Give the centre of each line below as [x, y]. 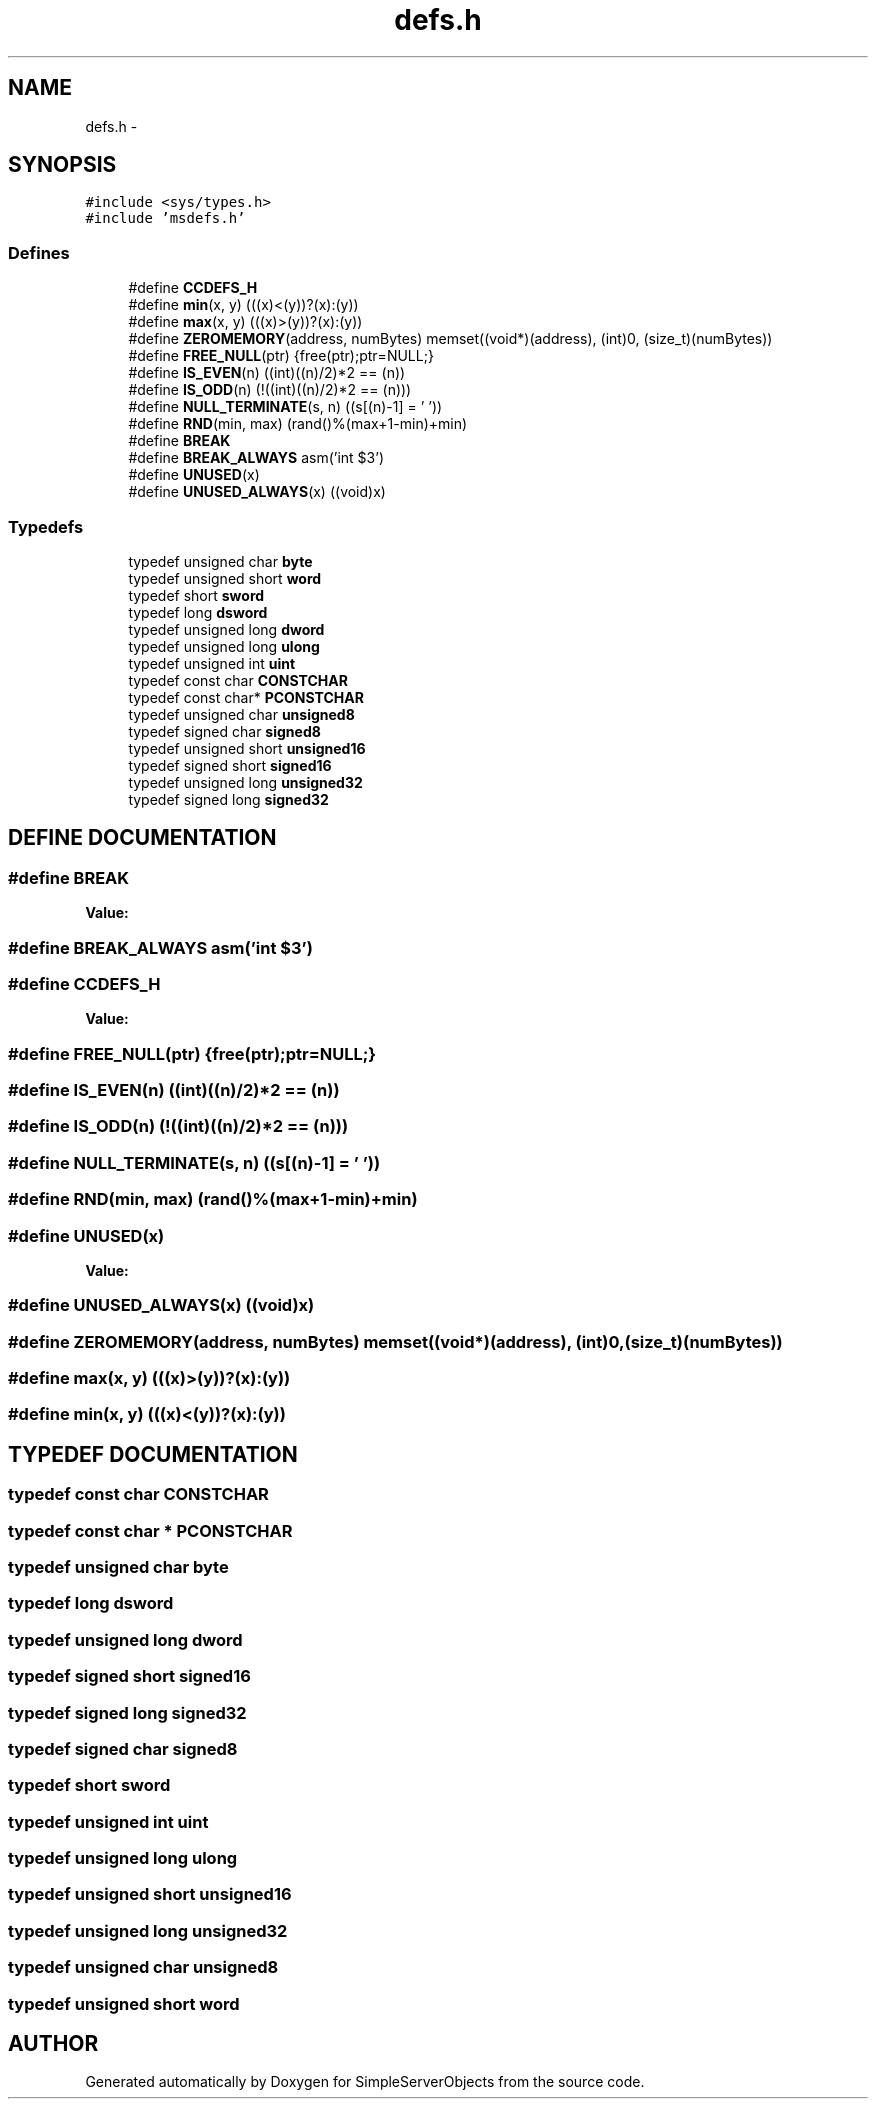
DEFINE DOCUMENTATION [142, 838]
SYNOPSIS [62, 165]
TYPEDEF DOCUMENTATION [153, 1454]
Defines [39, 252]
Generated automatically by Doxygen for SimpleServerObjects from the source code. [365, 2082]
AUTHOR [53, 2043]
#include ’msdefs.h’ [165, 218]
